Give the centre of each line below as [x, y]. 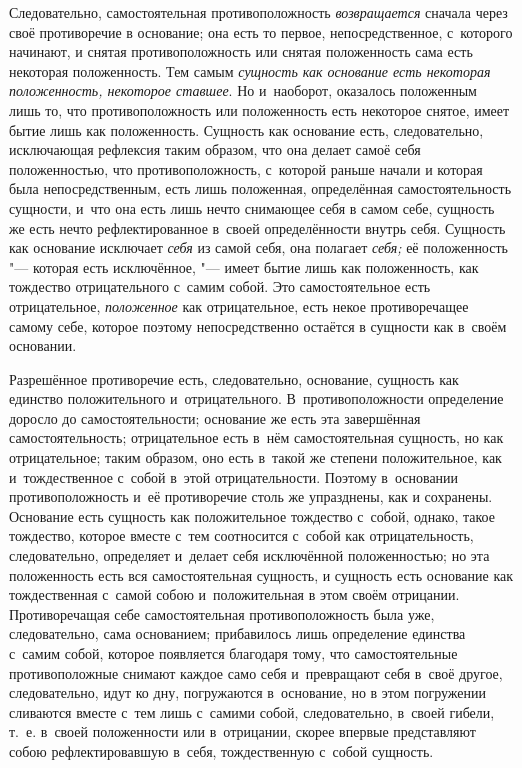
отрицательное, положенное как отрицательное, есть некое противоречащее [239, 305]
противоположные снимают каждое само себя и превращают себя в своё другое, [256, 672]
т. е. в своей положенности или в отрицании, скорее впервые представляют [242, 731]
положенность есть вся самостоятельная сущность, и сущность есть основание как [261, 574]
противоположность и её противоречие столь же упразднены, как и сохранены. [251, 496]
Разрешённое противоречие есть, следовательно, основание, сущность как [234, 378]
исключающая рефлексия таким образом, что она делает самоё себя [215, 149]
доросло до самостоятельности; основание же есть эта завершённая [215, 417]
